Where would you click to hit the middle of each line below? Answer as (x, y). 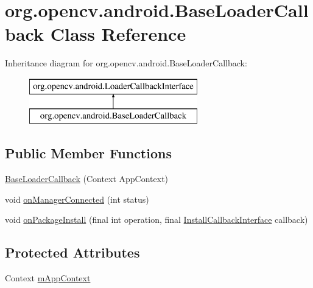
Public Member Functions (88, 153)
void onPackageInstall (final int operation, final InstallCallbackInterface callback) (156, 220)
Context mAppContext (48, 278)
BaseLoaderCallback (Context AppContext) (87, 179)
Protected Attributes (72, 252)
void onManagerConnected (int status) (77, 199)
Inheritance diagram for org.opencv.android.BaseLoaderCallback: (126, 63)
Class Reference (118, 34)
